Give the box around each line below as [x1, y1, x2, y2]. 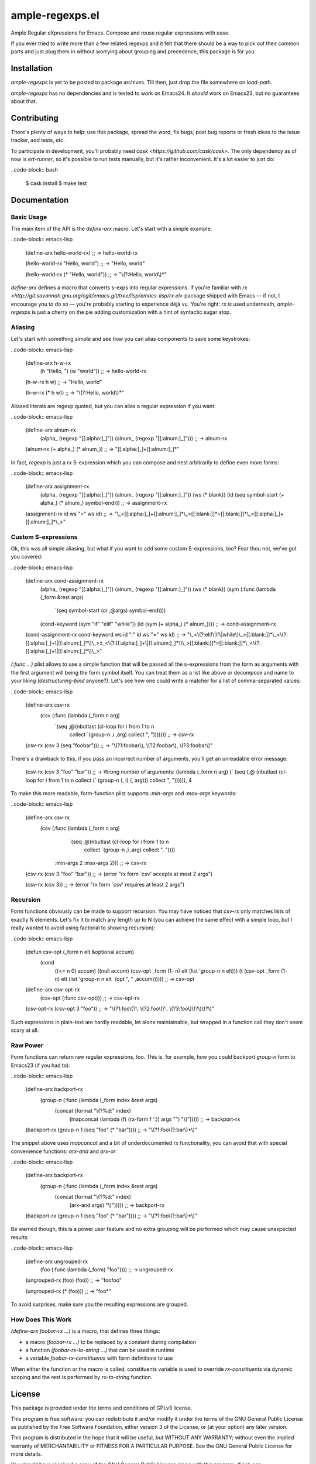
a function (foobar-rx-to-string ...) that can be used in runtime [25, 1347, 175, 1354]
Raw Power [11, 1041, 44, 1049]
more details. [11, 1451, 43, 1458]
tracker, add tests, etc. [11, 136, 65, 143]
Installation [11, 63, 53, 73]
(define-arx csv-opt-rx [25, 986, 80, 993]
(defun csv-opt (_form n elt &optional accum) [25, 948, 135, 955]
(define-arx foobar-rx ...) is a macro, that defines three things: [11, 1328, 160, 1335]
